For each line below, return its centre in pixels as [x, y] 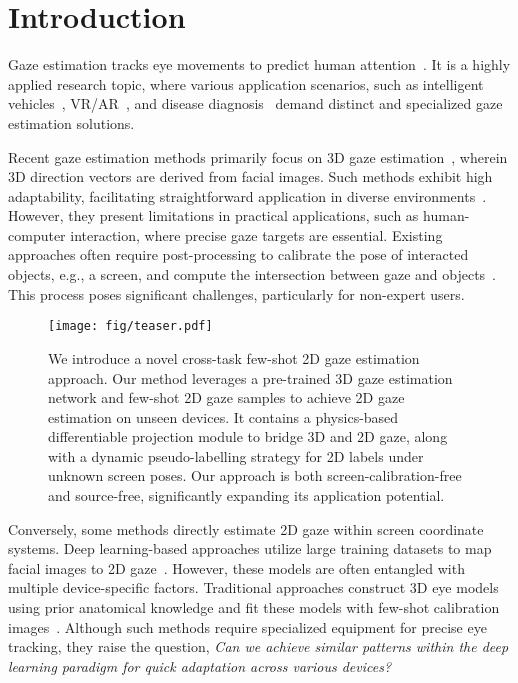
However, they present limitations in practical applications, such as [213, 215]
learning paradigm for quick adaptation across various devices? [200, 665]
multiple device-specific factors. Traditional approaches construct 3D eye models [253, 587]
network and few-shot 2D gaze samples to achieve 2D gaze [226, 397]
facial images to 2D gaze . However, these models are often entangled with [236, 567]
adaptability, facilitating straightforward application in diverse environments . [247, 195]
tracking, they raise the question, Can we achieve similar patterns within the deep [258, 646]
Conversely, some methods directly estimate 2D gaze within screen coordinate [246, 528]
